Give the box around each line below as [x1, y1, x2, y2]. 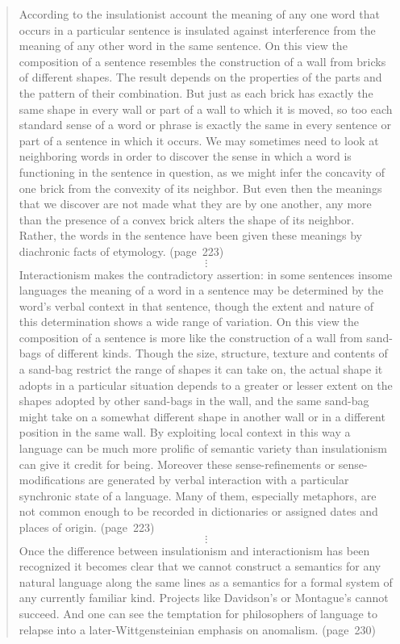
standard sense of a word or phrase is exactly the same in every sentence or [19, 116, 391, 133]
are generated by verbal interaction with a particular [88, 471, 349, 488]
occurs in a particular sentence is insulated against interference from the [19, 21, 376, 38]
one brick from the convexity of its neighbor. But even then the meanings [19, 179, 382, 196]
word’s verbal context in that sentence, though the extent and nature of [19, 297, 374, 314]
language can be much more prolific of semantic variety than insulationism [19, 440, 387, 457]
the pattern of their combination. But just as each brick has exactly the [19, 84, 373, 101]
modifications [19, 471, 85, 488]
